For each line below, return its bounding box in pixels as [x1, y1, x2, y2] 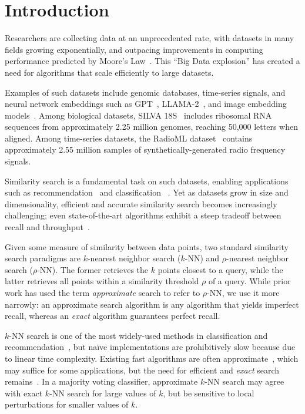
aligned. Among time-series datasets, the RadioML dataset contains [5, 132, 253, 144]
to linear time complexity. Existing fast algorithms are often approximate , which [5, 352, 299, 364]
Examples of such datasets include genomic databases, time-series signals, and [5, 86, 286, 98]
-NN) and [185, 252, 220, 264]
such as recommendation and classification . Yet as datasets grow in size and [5, 186, 289, 198]
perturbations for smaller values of [5, 398, 129, 410]
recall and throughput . [5, 221, 90, 233]
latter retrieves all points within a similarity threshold [5, 275, 199, 287]
